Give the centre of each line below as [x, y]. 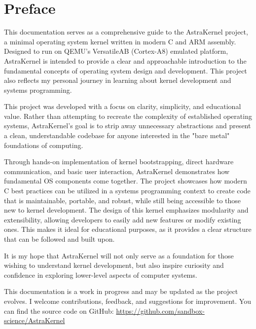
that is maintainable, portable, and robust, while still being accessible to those [123, 200]
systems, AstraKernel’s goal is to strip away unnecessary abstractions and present [128, 126]
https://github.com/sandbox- [160, 311]
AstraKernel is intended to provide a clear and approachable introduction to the [125, 60]
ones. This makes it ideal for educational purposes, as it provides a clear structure [128, 229]
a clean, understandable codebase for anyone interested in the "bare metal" [117, 135]
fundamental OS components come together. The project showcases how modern [126, 181]
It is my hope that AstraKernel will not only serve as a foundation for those [119, 255]
